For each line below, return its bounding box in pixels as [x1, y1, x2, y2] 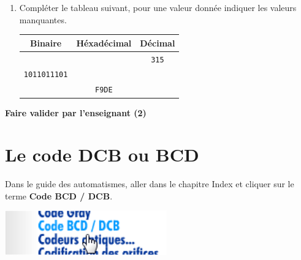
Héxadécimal [76, 36, 132, 49]
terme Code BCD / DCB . [5, 189, 113, 202]
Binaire [30, 36, 62, 49]
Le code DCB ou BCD [5, 142, 199, 167]
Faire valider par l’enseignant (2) [5, 106, 147, 119]
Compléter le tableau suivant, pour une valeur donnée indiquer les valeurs [19, 1, 297, 13]
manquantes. [19, 13, 67, 26]
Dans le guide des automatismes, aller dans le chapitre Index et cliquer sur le [5, 177, 294, 190]
